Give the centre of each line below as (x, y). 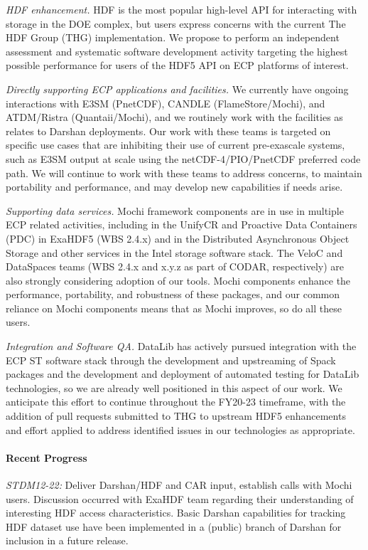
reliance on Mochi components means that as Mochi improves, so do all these (174, 308)
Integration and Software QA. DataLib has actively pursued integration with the (181, 346)
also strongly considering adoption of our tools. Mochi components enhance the (178, 280)
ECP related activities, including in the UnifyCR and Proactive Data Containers (182, 224)
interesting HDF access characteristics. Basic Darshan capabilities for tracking (176, 513)
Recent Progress (47, 457)
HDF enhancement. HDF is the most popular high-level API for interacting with (182, 9)
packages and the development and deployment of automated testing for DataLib (183, 374)
